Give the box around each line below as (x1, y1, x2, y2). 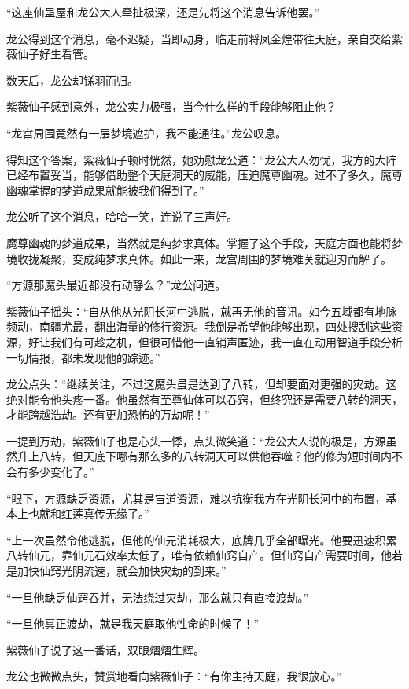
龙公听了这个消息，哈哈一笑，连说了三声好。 (6, 208, 238, 225)
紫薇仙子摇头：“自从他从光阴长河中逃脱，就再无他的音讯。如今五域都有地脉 (6, 302, 397, 319)
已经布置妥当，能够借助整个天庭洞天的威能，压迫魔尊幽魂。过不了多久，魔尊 (6, 167, 403, 183)
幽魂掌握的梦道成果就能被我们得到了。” (6, 181, 204, 198)
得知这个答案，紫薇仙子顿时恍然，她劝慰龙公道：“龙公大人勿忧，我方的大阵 (6, 151, 397, 167)
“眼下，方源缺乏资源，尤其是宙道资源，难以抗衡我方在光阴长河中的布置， (6, 489, 386, 506)
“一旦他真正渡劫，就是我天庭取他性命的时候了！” (6, 615, 260, 632)
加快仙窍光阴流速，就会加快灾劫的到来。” (17, 563, 227, 579)
